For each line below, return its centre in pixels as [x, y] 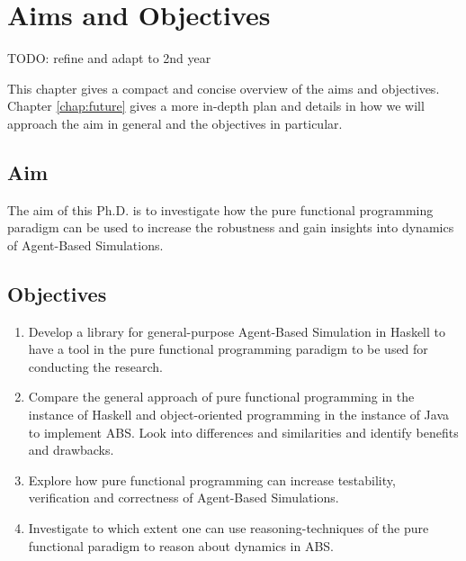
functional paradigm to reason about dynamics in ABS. [181, 545]
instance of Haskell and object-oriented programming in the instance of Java [239, 415]
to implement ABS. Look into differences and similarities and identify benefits [243, 432]
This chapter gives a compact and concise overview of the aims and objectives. [224, 88]
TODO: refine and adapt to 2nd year [109, 58]
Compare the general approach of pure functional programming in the [221, 397]
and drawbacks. [71, 450]
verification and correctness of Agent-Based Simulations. [184, 498]
